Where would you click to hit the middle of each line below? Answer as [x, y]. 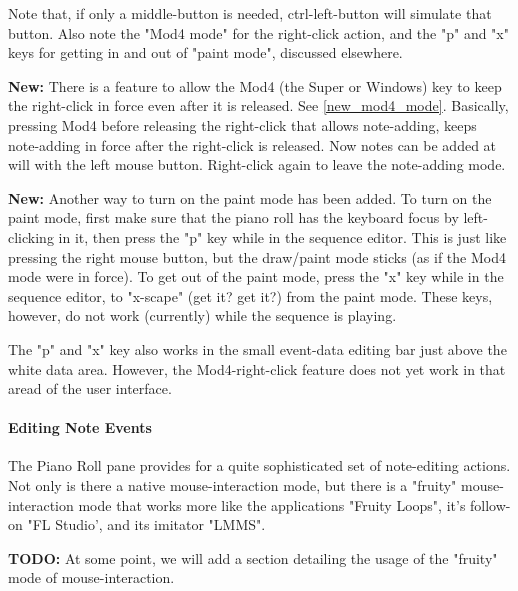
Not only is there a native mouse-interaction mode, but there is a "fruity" [232, 485]
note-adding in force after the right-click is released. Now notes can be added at [252, 144]
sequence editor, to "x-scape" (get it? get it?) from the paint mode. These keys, [250, 295]
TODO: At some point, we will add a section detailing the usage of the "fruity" [253, 557]
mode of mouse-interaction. [91, 577]
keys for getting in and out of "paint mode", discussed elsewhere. [205, 52]
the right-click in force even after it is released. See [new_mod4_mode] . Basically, [258, 105]
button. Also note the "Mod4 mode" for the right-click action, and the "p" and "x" [258, 32]
